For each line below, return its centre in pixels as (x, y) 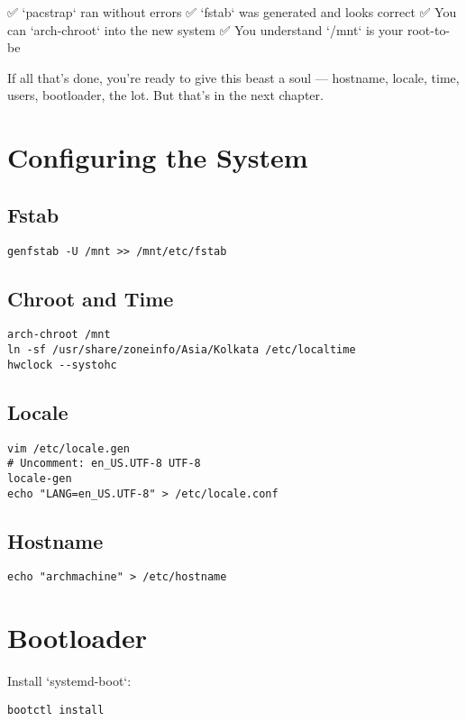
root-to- (429, 29)
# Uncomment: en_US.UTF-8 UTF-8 (104, 464)
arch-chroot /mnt (59, 335)
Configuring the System (158, 157)
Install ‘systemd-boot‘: (69, 681)
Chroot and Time (91, 298)
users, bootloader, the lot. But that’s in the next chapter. (165, 95)
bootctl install (56, 710)
